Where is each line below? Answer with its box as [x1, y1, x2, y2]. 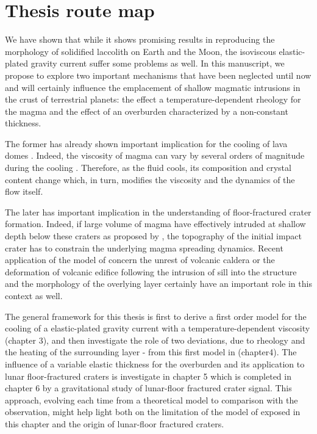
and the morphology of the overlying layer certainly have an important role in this [5, 277, 312, 290]
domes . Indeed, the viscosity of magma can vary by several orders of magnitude [5, 149, 305, 162]
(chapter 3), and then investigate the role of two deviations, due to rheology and [5, 333, 305, 346]
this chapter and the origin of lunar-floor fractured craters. [5, 417, 224, 430]
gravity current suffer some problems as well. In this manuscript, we [30, 57, 285, 70]
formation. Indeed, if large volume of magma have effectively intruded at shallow [5, 217, 306, 230]
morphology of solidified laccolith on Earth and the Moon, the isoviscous [5, 45, 276, 57]
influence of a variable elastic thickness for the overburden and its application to [5, 357, 305, 370]
